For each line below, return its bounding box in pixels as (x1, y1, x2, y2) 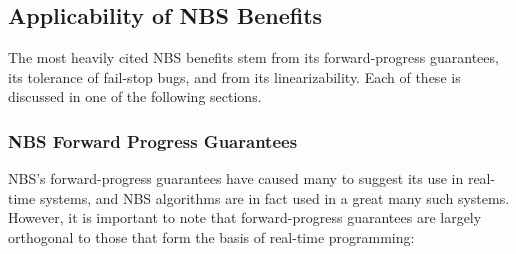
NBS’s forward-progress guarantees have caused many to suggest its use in (8, 168, 464, 189)
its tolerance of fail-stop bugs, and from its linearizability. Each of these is (8, 66, 461, 87)
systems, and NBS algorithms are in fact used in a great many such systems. (39, 187, 510, 208)
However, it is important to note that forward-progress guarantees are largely (8, 207, 482, 228)
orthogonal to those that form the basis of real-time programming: (8, 226, 415, 247)
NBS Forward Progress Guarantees (8, 128, 298, 153)
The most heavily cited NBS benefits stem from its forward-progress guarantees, (8, 47, 499, 68)
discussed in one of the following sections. (8, 86, 262, 107)
